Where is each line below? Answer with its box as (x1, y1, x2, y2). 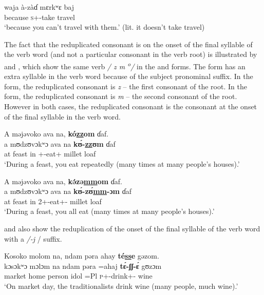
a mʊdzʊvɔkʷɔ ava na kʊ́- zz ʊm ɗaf (4, 138, 116, 149)
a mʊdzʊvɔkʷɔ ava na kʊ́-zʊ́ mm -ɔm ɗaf (4, 186, 131, 196)
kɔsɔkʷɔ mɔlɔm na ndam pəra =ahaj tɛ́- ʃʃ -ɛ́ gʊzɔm (4, 260, 162, 271)
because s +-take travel (4, 11, 75, 22)
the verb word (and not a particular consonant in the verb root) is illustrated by (4, 49, 257, 60)
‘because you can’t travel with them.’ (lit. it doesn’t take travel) (4, 22, 205, 32)
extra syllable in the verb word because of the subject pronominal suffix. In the (4, 71, 253, 82)
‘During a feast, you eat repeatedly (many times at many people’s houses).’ (4, 158, 240, 169)
